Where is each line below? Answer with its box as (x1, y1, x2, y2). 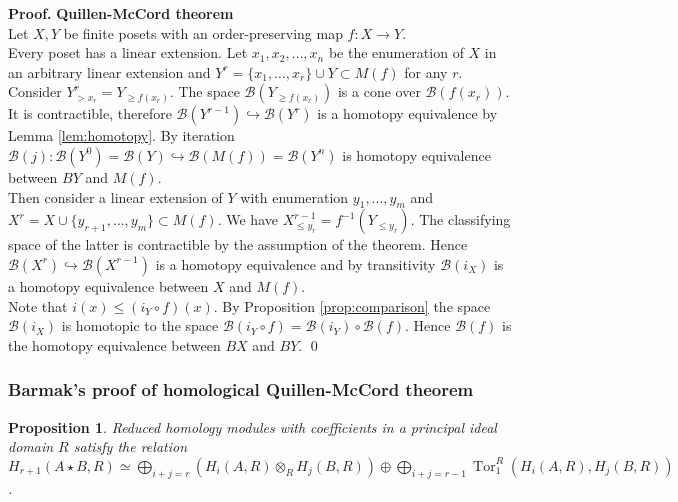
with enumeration (240, 186, 349, 207)
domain (8, 436, 54, 457)
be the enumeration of (328, 42, 464, 63)
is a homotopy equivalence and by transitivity (155, 253, 436, 274)
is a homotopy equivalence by (317, 103, 498, 124)
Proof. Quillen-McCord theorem (8, 3, 234, 23)
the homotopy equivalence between (8, 334, 221, 355)
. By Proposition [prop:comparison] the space (213, 295, 491, 316)
